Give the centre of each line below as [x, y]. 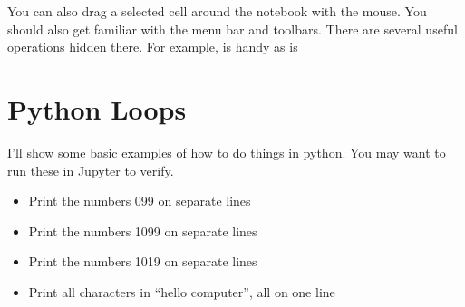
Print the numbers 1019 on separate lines [143, 261]
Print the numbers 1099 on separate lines [143, 230]
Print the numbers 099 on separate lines [140, 201]
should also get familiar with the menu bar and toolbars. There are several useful [232, 29]
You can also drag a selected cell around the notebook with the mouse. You [217, 11]
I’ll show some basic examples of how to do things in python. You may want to [227, 152]
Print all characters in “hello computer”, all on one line [182, 291]
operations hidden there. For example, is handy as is [153, 47]
